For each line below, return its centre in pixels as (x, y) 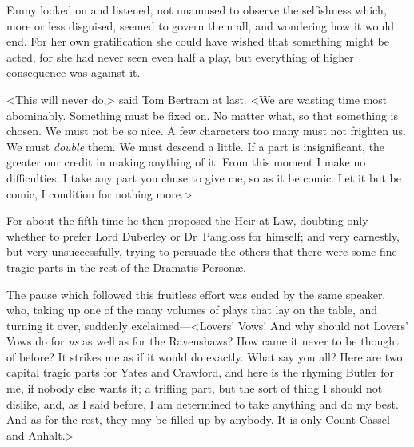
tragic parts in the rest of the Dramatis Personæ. (126, 267)
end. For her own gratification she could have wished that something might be (198, 41)
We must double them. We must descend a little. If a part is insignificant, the (196, 146)
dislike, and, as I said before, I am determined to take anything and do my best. (203, 403)
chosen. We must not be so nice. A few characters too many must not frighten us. (206, 131)
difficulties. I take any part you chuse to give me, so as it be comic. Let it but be (204, 177)
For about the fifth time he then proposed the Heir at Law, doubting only (187, 220)
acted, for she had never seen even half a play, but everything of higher (180, 56)
